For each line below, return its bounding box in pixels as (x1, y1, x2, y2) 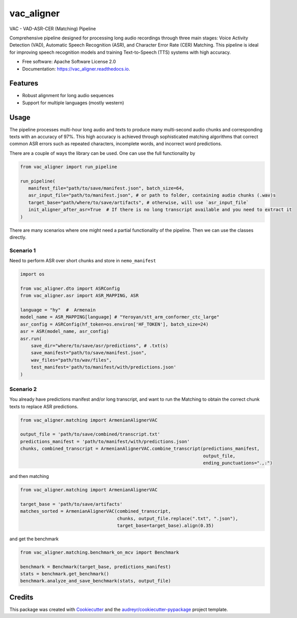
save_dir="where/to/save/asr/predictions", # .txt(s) (31, 343, 168, 349)
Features (9, 79, 38, 88)
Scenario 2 (9, 385, 37, 393)
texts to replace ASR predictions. (9, 403, 79, 409)
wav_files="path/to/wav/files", (31, 357, 112, 363)
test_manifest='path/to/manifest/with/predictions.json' (31, 364, 177, 370)
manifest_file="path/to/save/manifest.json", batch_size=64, (28, 186, 185, 191)
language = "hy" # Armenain (20, 307, 96, 313)
